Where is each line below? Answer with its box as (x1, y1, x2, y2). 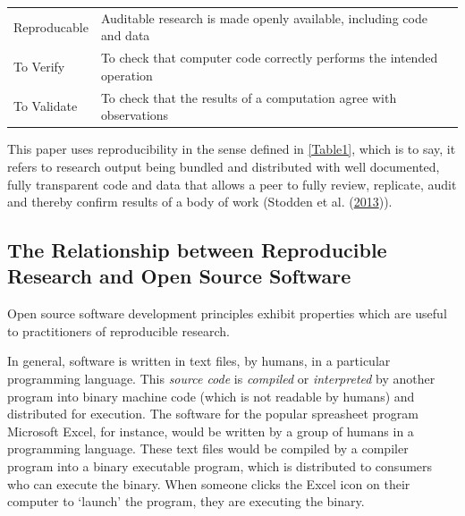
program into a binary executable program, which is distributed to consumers (7, 457, 433, 476)
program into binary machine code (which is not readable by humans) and (7, 386, 415, 405)
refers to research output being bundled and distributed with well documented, (7, 156, 440, 175)
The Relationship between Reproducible (7, 236, 387, 264)
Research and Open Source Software (7, 262, 351, 290)
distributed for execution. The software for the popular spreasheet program (7, 404, 418, 423)
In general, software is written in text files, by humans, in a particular (7, 351, 391, 370)
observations (100, 106, 169, 124)
